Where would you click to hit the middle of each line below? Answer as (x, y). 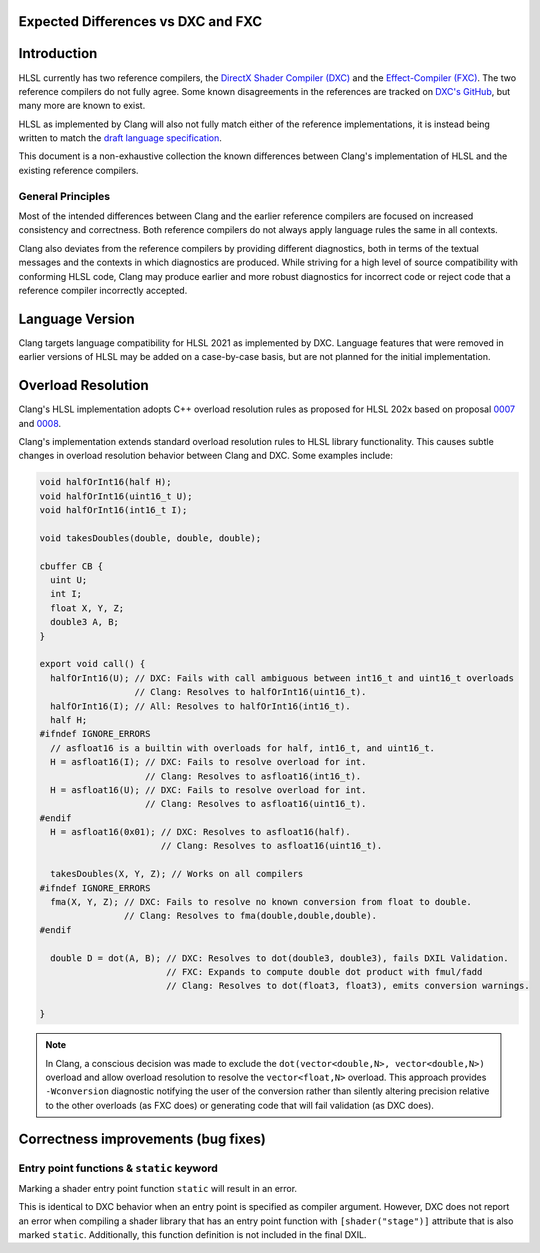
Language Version (76, 318)
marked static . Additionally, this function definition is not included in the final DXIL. (192, 1235)
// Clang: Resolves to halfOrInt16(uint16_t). (250, 692)
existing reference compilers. (78, 170)
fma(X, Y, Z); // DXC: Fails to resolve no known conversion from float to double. (261, 902)
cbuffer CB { (71, 566)
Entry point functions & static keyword (118, 1168)
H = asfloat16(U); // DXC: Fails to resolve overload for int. (208, 789)
